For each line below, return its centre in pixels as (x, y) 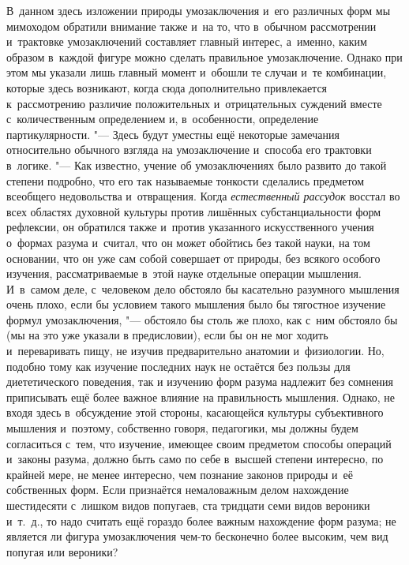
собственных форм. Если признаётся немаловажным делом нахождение (178, 490)
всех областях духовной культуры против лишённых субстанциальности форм (194, 211)
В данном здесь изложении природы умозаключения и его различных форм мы (199, 10)
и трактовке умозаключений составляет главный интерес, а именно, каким (187, 41)
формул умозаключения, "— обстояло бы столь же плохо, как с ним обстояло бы (202, 319)
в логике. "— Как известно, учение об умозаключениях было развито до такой (197, 165)
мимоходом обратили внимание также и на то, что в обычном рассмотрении (191, 26)
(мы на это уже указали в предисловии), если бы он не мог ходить (167, 335)
